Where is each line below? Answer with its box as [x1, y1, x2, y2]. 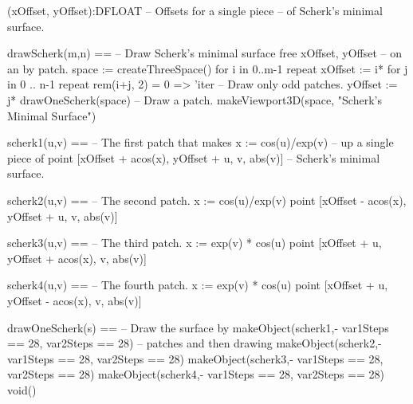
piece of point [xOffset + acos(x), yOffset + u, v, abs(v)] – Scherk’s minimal [7, 149, 380, 166]
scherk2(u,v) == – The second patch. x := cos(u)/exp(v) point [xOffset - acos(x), [7, 191, 407, 208]
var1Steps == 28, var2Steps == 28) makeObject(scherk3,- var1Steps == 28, [7, 350, 383, 367]
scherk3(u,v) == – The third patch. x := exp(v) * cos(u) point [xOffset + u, [7, 234, 382, 251]
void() [7, 381, 37, 398]
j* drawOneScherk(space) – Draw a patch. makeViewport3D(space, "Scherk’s [7, 91, 382, 108]
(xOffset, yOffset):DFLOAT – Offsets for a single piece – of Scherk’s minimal [7, 2, 383, 18]
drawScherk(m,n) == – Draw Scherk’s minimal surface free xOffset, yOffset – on [7, 45, 402, 61]
